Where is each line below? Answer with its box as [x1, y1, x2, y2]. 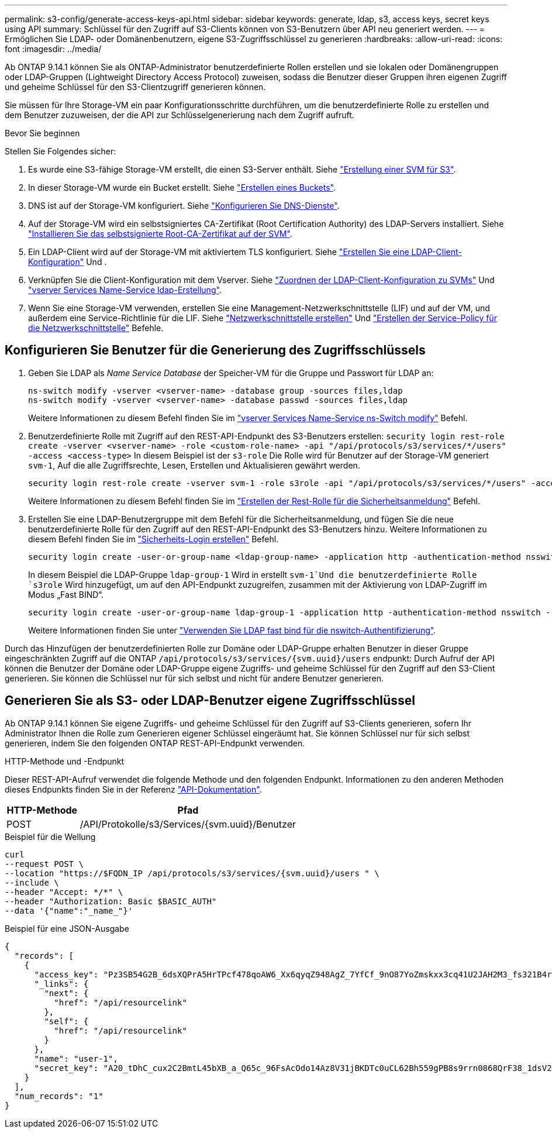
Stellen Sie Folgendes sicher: [5, 146, 116, 156]
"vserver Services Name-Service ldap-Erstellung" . [28, 285, 222, 295]
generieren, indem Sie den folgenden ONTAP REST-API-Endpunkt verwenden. [5, 738, 305, 748]
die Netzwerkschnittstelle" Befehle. [28, 323, 164, 333]
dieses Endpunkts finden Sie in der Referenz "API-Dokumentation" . [5, 784, 262, 794]
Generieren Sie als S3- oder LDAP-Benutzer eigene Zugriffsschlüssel [5, 693, 415, 708]
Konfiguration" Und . [28, 257, 107, 267]
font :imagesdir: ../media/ [5, 44, 102, 54]
